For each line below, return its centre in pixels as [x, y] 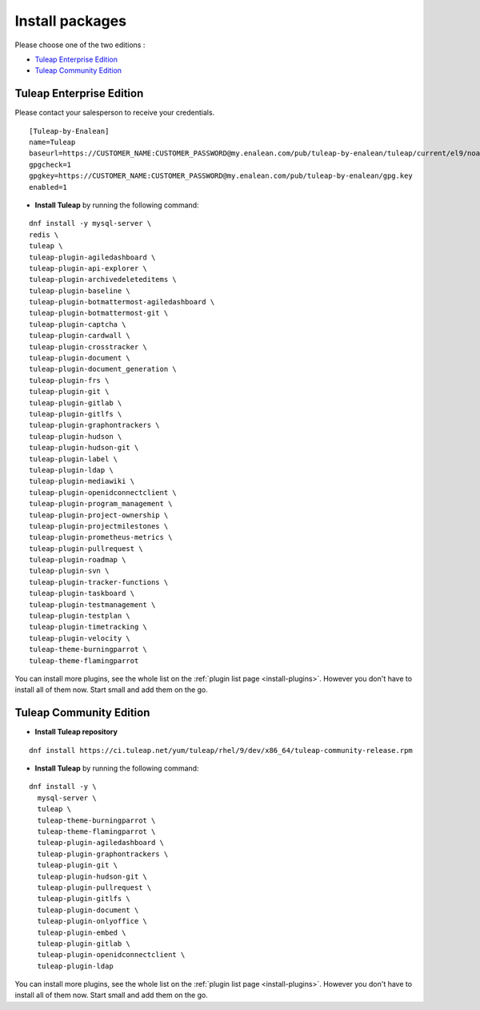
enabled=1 [48, 187]
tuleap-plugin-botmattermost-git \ [99, 313]
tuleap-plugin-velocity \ [80, 638]
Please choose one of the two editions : [80, 45]
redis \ [44, 235]
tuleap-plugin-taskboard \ [82, 594]
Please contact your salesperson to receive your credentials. [115, 113]
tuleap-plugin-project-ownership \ [99, 515]
